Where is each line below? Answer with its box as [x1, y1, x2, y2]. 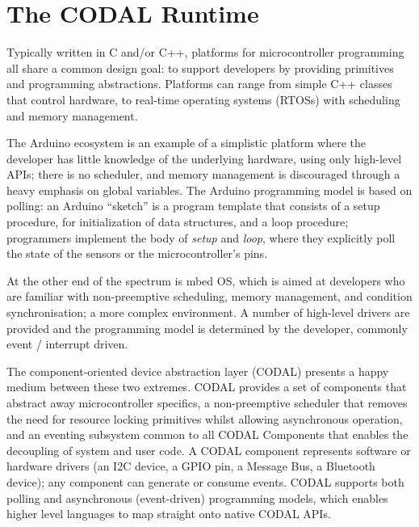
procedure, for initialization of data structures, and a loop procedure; [6, 213, 349, 230]
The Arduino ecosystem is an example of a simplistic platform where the [6, 134, 366, 151]
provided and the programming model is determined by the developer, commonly [6, 319, 408, 336]
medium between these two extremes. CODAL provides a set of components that [6, 378, 407, 395]
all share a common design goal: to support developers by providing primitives [6, 59, 394, 76]
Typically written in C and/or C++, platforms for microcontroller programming [6, 44, 404, 61]
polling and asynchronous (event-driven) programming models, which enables [6, 489, 388, 506]
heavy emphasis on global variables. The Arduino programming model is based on [6, 181, 413, 198]
